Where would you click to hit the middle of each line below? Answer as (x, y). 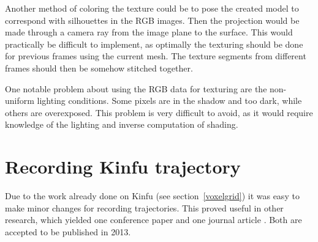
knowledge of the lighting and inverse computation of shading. (122, 124)
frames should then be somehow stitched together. (99, 68)
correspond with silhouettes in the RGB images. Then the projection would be (152, 20)
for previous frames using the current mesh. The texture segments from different (156, 56)
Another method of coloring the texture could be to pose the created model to (152, 8)
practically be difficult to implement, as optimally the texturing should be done (154, 44)
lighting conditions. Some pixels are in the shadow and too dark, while (169, 101)
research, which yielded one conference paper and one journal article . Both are (153, 220)
